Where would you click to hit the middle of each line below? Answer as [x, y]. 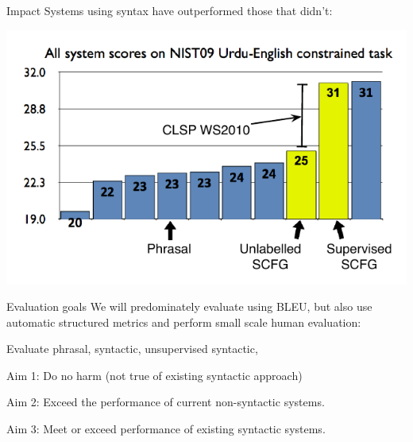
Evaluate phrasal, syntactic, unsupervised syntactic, [132, 349]
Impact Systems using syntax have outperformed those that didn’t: [170, 10]
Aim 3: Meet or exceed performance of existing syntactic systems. [166, 429]
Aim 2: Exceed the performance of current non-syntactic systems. [166, 402]
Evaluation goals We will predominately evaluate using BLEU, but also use [189, 306]
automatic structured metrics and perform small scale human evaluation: [184, 322]
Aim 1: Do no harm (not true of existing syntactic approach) [154, 375]
